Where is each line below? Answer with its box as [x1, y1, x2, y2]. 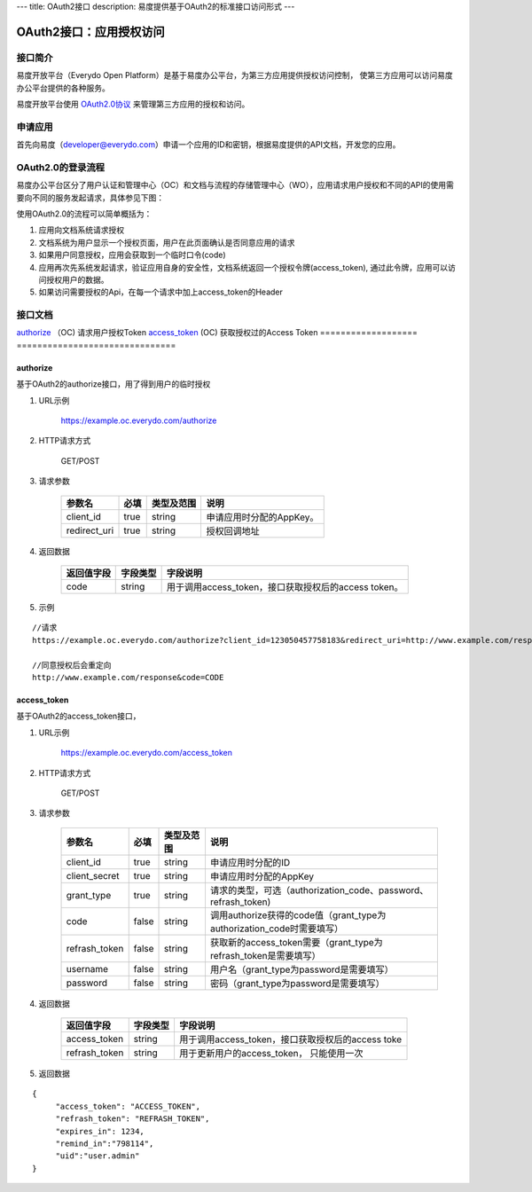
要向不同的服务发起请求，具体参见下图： [16, 192, 164, 203]
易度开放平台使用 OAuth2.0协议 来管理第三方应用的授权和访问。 [16, 98, 250, 109]
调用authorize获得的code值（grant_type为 [209, 909, 387, 921]
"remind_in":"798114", [55, 1139, 154, 1149]
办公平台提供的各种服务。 [16, 82, 110, 93]
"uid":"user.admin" [55, 1151, 140, 1161]
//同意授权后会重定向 [32, 660, 112, 670]
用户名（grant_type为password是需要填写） [209, 963, 394, 976]
